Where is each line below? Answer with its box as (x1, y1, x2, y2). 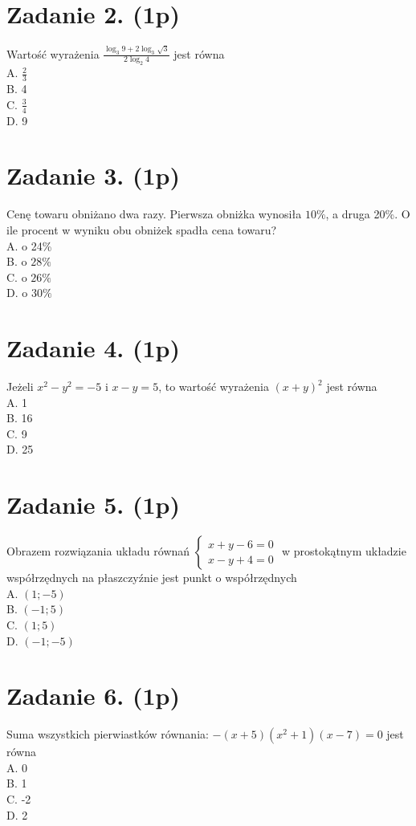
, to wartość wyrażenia (158, 378, 269, 395)
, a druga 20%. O (325, 205, 410, 222)
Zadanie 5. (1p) (6, 488, 180, 521)
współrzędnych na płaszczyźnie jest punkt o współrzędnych (6, 569, 297, 586)
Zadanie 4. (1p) (6, 332, 180, 364)
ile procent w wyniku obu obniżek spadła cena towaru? (6, 222, 277, 238)
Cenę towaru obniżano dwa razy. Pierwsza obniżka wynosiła (6, 205, 302, 222)
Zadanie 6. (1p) (6, 679, 180, 712)
